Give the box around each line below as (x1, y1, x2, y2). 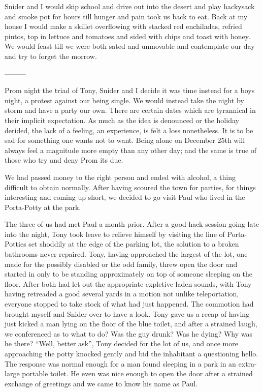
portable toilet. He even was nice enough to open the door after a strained (22, 368, 253, 379)
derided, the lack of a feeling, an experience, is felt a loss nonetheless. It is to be (5, 125, 253, 135)
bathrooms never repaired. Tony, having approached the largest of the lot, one (5, 249, 248, 259)
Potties (5, 238, 26, 249)
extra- (238, 358, 257, 369)
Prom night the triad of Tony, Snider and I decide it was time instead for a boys (5, 85, 255, 96)
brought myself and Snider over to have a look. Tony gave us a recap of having (5, 308, 250, 319)
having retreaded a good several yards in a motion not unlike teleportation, (5, 288, 239, 299)
